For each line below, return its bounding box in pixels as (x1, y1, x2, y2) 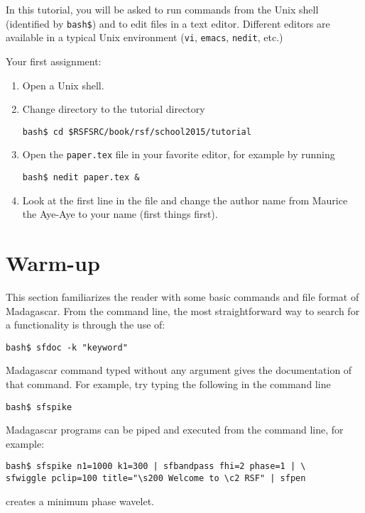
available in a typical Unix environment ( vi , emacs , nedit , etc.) (6, 30, 283, 45)
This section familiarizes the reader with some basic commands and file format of (6, 289, 359, 304)
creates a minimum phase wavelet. (6, 493, 154, 508)
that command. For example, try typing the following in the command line (6, 377, 331, 391)
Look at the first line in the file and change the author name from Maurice (22, 192, 348, 207)
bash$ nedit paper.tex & (22, 172, 140, 182)
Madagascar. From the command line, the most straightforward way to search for (6, 303, 360, 318)
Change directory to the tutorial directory (22, 101, 205, 116)
